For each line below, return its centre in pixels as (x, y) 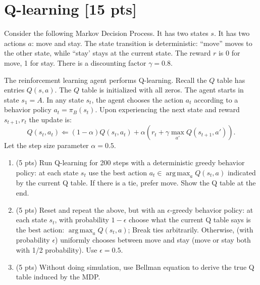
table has (231, 80)
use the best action (118, 172)
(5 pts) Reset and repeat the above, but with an (90, 209)
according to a (216, 99)
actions (15, 43)
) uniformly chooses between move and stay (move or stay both (153, 240)
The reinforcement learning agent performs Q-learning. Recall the (106, 80)
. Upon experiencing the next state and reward (167, 109)
